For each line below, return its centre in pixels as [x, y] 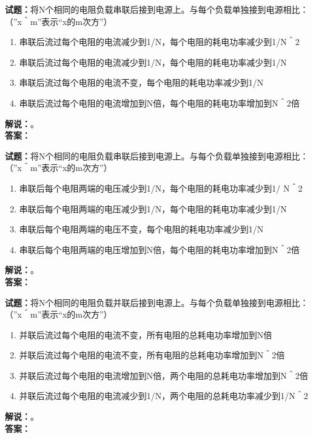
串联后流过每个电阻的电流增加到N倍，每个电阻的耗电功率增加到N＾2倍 [159, 103]
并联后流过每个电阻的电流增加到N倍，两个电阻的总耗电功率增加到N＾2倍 [163, 375]
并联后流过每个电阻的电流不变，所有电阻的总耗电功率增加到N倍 [146, 334]
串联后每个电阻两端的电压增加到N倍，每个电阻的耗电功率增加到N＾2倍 [159, 249]
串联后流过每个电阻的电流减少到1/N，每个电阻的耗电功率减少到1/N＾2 [159, 42]
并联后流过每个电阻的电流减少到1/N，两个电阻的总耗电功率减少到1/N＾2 [163, 396]
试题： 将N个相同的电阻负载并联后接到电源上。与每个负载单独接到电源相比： [157, 302]
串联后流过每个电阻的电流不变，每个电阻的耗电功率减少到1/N [141, 82]
